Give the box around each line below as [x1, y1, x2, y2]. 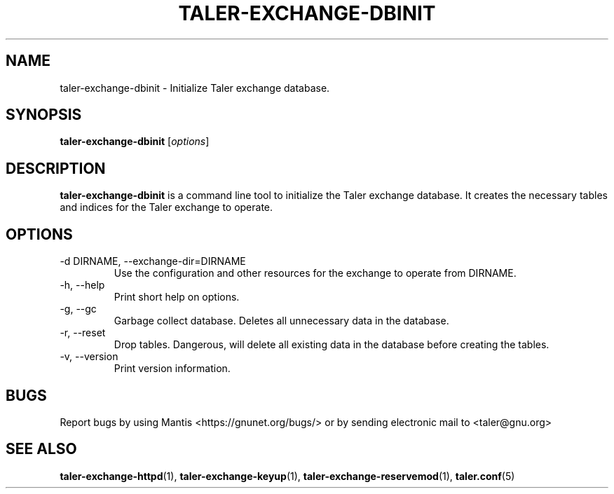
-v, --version [60, 350, 118, 363]
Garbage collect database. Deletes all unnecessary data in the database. [114, 315, 449, 327]
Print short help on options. [114, 291, 240, 303]
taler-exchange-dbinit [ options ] [60, 135, 210, 148]
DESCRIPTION [6, 159, 106, 177]
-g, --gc [60, 303, 97, 315]
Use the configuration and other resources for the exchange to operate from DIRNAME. [114, 267, 517, 280]
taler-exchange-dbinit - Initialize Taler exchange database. [60, 81, 330, 94]
